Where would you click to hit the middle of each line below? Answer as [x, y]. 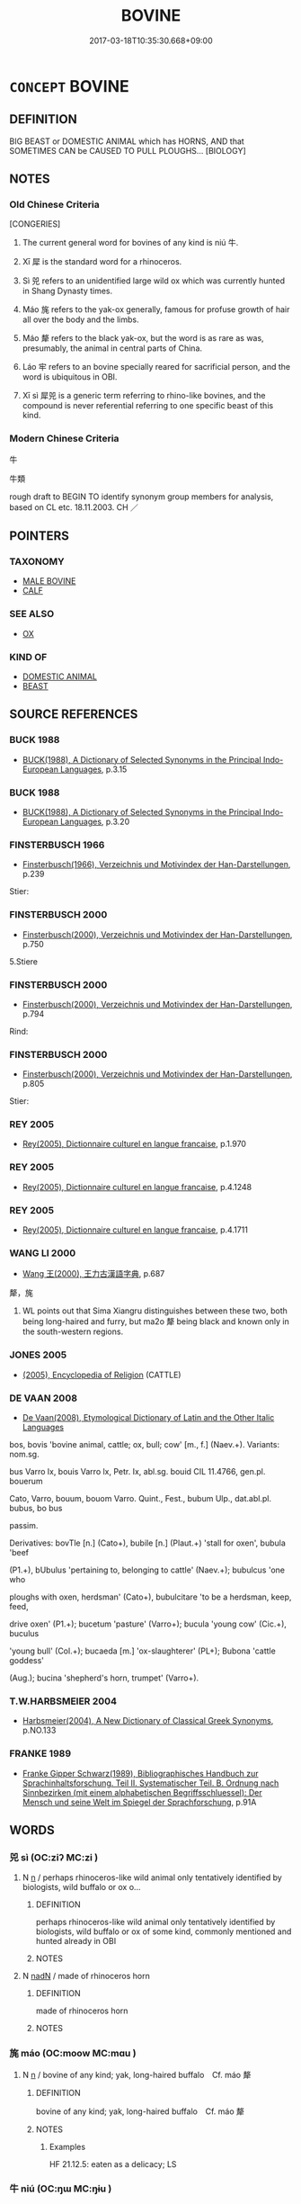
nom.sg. [24, 1454]
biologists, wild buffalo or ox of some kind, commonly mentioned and [164, 1931]
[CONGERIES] [35, 224]
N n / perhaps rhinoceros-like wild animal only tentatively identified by [152, 1877]
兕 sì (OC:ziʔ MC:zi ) [54, 1857]
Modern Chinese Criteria [64, 439]
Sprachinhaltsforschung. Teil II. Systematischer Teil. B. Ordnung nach [150, 1783]
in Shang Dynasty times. [67, 291]
